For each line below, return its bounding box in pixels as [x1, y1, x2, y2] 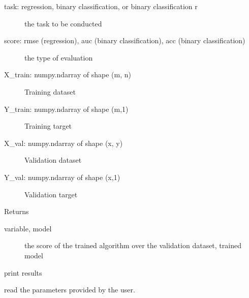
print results [4, 267, 42, 278]
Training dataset [24, 86, 76, 97]
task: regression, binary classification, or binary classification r [4, 1, 198, 11]
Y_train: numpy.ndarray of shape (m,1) [4, 103, 129, 114]
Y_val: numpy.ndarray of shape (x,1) [4, 171, 120, 182]
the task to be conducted [24, 18, 102, 28]
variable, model [4, 223, 52, 233]
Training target [24, 121, 72, 131]
